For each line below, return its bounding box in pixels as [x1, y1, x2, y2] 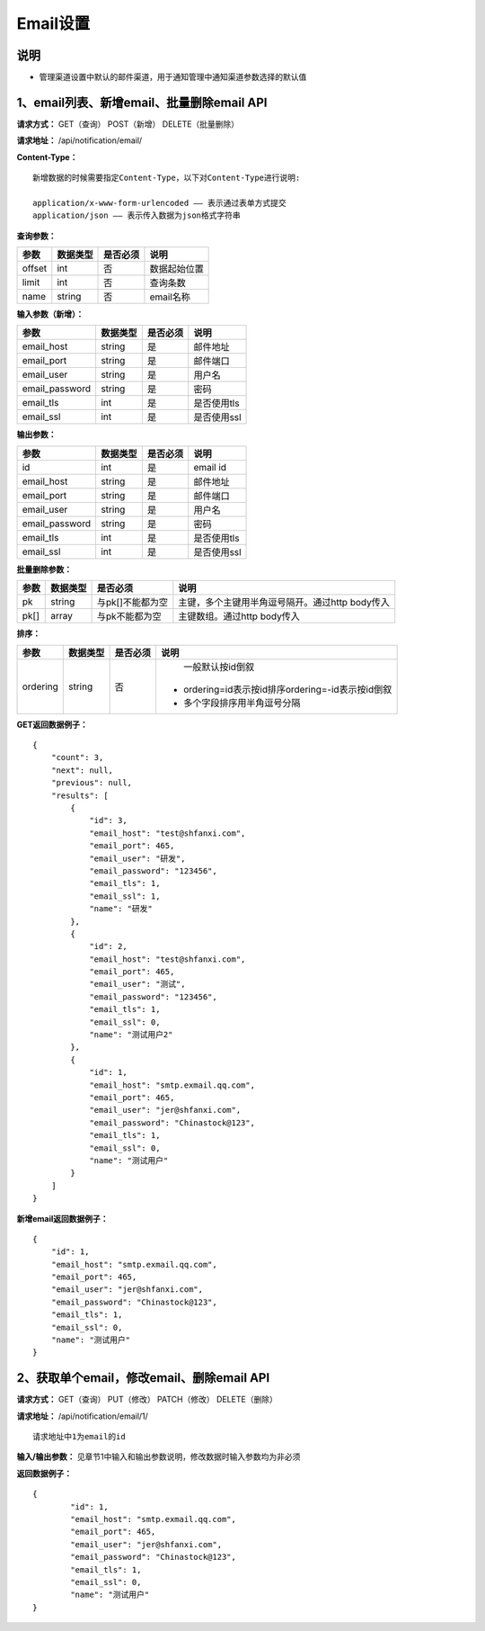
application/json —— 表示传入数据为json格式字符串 [32, 211, 242, 220]
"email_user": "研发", [89, 853, 186, 864]
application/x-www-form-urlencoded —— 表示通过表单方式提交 [32, 198, 287, 208]
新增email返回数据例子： [16, 1213, 109, 1223]
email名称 [149, 291, 190, 303]
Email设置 [16, 13, 90, 33]
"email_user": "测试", [89, 979, 186, 990]
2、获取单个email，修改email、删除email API [16, 1370, 270, 1385]
